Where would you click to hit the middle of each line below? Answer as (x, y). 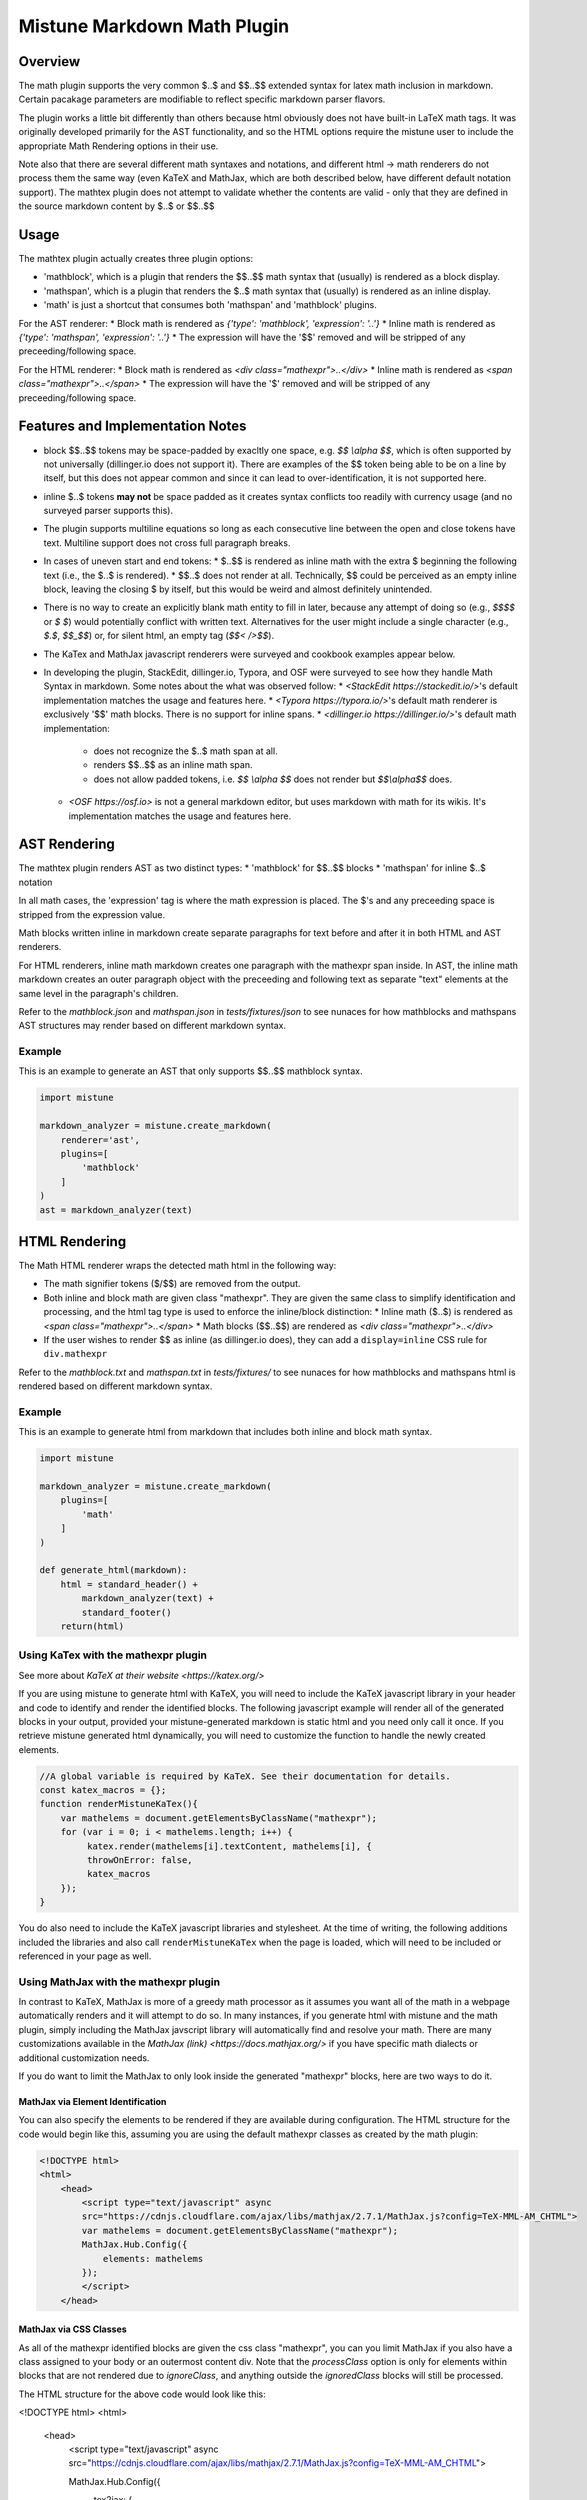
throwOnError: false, (140, 1860)
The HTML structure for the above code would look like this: (142, 2394)
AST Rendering (66, 844)
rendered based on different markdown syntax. (115, 1386)
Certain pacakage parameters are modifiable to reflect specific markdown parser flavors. (202, 99)
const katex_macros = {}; (103, 1790)
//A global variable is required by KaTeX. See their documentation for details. (245, 1776)
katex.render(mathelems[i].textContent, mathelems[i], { (229, 1846)
